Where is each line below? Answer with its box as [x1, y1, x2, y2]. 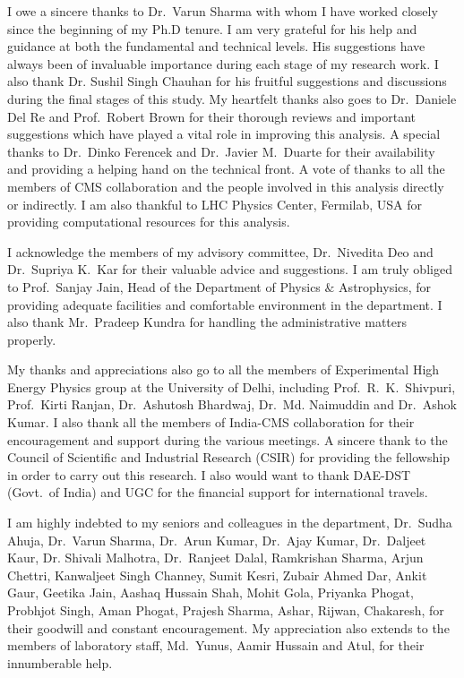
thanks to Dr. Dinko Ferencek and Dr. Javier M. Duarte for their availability [7, 142, 435, 160]
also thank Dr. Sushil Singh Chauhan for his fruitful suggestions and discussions [7, 72, 447, 90]
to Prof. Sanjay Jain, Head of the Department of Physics [7, 277, 321, 296]
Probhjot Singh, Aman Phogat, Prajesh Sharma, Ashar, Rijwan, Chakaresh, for [7, 601, 444, 619]
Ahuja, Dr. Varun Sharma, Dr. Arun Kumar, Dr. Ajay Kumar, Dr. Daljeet [7, 530, 426, 549]
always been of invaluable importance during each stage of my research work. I [7, 54, 439, 73]
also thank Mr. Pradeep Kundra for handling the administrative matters [7, 313, 408, 331]
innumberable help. [7, 653, 113, 672]
